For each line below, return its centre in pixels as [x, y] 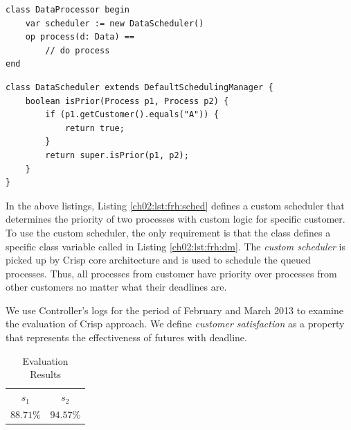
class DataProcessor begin [67, 10]
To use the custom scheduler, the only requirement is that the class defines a [168, 232]
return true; [94, 128]
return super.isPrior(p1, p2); [117, 155]
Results [45, 374]
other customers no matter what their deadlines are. [116, 287]
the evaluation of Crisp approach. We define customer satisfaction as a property [175, 324]
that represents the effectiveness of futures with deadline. [126, 337]
